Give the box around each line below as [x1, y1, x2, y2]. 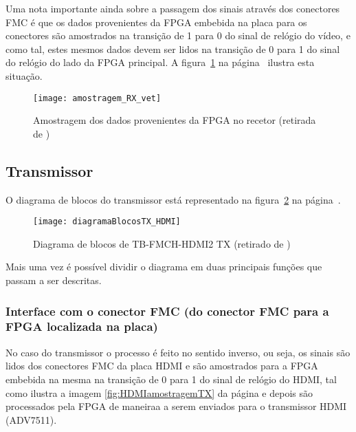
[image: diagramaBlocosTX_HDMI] [33, 217, 181, 227]
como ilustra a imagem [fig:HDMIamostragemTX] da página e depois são [5, 385, 313, 400]
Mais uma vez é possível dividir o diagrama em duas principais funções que [5, 259, 322, 274]
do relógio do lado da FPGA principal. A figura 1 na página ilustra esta [5, 55, 315, 69]
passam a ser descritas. [5, 273, 102, 288]
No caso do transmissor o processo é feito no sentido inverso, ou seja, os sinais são [5, 345, 351, 359]
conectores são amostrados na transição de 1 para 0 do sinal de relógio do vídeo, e [5, 28, 351, 43]
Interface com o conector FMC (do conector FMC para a [5, 302, 329, 319]
